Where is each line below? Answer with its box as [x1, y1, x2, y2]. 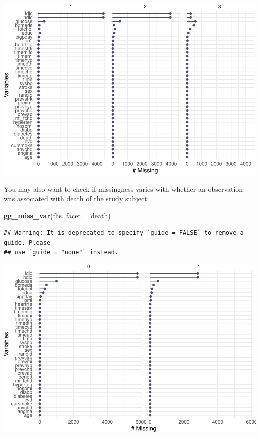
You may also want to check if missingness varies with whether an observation [4, 183, 243, 194]
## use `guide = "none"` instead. [4, 249, 119, 256]
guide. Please [4, 239, 51, 246]
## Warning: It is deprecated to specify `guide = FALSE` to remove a [4, 229, 244, 237]
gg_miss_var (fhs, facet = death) [4, 210, 111, 221]
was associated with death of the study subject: [4, 193, 149, 204]
